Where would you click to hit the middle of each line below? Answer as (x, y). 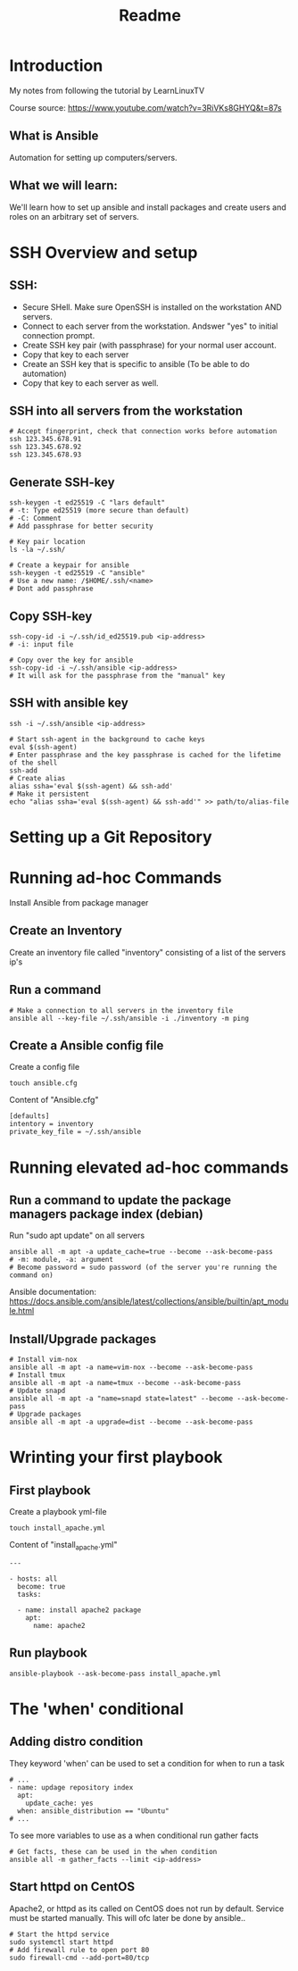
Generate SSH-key (62, 482)
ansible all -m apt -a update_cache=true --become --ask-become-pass (141, 1252)
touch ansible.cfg (43, 1083)
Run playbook (48, 1653)
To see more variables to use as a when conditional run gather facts (134, 1835)
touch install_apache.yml (57, 1528)
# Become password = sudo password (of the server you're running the (143, 1268)
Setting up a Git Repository (111, 837)
